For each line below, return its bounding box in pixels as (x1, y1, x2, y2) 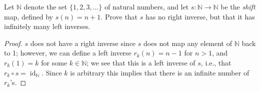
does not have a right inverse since (30, 37, 136, 48)
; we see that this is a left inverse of (86, 57, 195, 67)
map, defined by (4, 11, 53, 21)
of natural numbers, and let (104, 1, 189, 11)
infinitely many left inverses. (4, 21, 90, 31)
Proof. (4, 37, 22, 48)
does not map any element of (143, 37, 232, 48)
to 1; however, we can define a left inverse (4, 47, 131, 58)
